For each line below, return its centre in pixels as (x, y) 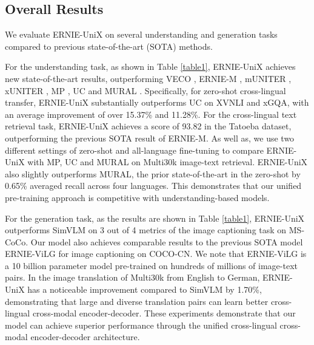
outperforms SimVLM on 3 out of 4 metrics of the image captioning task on (146, 230)
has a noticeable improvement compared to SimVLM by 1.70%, (145, 289)
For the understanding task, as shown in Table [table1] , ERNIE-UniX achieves (150, 67)
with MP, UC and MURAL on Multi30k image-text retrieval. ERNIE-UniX (168, 162)
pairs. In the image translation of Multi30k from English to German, (132, 277)
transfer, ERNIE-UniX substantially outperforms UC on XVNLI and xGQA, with (157, 102)
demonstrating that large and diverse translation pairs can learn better (137, 301)
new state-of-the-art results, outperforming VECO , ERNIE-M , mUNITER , (148, 78)
